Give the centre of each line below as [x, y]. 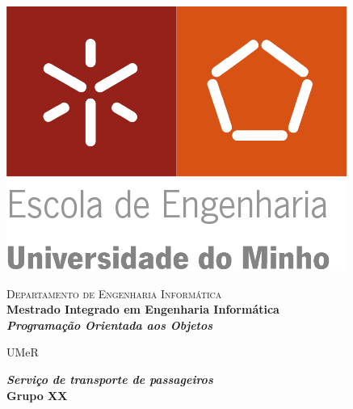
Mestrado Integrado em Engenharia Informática [143, 309]
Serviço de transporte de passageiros [110, 379]
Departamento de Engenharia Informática [114, 293]
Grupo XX [37, 395]
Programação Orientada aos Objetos [110, 325]
